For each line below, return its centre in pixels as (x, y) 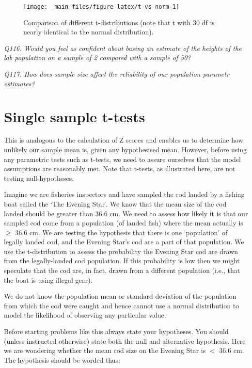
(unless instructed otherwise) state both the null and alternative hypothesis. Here (125, 341)
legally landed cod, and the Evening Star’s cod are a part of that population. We (124, 242)
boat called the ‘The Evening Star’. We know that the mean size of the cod (115, 203)
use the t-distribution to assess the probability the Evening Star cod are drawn (121, 251)
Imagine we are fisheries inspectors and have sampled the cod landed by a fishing (124, 194)
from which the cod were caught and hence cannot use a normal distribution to (122, 305)
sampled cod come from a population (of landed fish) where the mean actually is (124, 223)
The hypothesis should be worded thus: (62, 360)
